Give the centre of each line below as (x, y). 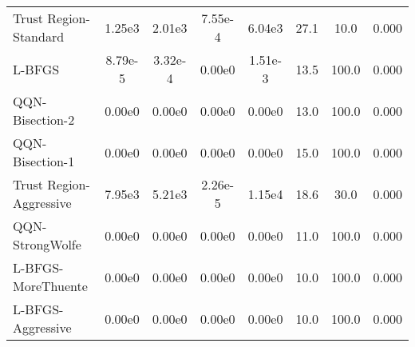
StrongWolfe (47, 244)
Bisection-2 (44, 120)
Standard (39, 36)
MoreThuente (50, 286)
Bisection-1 (44, 161)
